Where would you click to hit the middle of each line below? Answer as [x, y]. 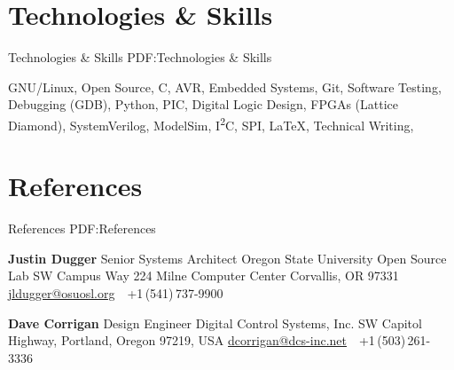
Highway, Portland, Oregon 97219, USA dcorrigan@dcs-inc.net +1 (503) [207, 340]
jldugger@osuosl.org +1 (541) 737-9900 [116, 293]
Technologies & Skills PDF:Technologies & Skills [140, 57]
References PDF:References [82, 228]
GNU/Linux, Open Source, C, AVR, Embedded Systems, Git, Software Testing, [225, 87]
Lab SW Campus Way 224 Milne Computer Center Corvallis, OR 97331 [204, 276]
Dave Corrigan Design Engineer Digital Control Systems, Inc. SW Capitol [215, 323]
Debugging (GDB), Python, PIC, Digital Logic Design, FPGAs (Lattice [204, 104]
